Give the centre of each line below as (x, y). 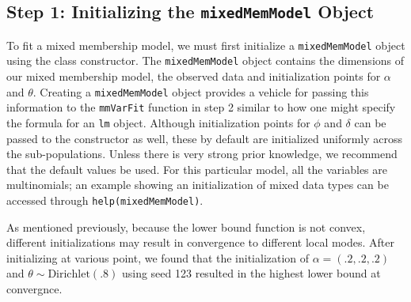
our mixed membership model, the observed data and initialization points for (194, 76)
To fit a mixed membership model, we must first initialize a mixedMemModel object (206, 45)
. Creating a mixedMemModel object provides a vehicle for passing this (201, 91)
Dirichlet (69, 275)
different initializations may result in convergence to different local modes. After (201, 242)
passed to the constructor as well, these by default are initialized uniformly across (205, 138)
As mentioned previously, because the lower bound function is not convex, (186, 226)
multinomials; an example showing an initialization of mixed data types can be (198, 185)
